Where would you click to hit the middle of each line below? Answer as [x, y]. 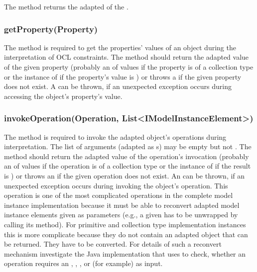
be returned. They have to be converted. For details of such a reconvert [113, 244]
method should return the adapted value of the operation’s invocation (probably [127, 156]
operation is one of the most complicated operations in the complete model [119, 195]
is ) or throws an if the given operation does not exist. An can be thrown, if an [125, 175]
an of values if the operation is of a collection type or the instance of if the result [128, 166]
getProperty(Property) [51, 29]
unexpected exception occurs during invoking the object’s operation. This [116, 185]
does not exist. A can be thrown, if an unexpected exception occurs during [118, 86]
